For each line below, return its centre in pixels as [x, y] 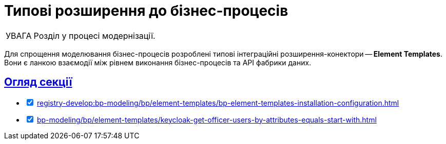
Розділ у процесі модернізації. [94, 35]
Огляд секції [38, 82]
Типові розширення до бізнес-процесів [146, 11]
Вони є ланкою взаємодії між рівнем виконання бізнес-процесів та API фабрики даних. [158, 62]
